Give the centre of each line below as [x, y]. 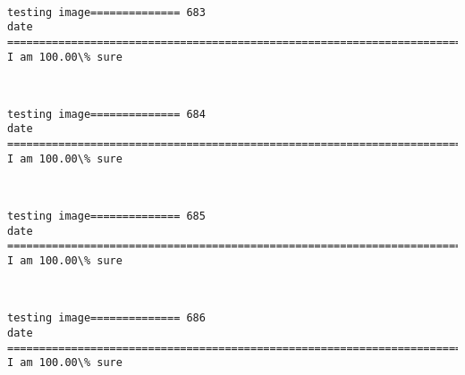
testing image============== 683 [106, 12]
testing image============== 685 [106, 217]
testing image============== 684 [106, 114]
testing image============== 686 [106, 318]
